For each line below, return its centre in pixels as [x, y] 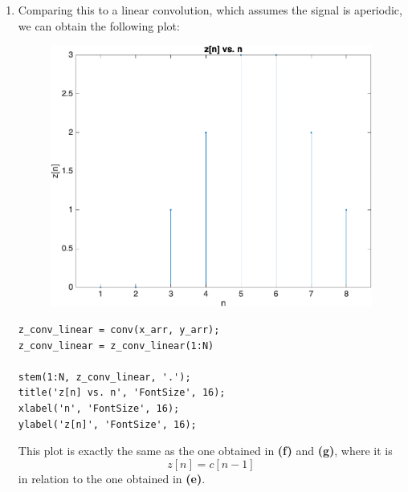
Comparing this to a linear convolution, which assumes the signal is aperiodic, [210, 10]
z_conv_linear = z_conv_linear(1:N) [116, 346]
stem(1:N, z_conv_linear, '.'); [104, 377]
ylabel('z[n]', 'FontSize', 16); [107, 424]
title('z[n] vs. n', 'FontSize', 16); [122, 393]
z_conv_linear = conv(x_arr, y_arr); [119, 330]
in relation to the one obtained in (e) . [112, 478]
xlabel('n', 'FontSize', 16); [99, 409]
